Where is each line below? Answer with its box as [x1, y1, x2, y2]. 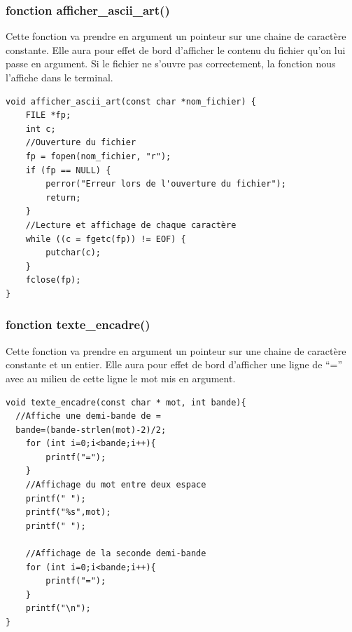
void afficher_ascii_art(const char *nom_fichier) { [6, 96, 256, 107]
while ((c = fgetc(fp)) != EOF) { [25, 234, 186, 244]
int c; [25, 123, 56, 134]
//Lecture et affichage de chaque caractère [25, 220, 237, 230]
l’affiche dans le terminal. [6, 70, 113, 84]
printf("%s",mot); [25, 507, 111, 518]
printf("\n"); [25, 603, 91, 614]
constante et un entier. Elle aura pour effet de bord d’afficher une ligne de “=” [6, 357, 343, 372]
